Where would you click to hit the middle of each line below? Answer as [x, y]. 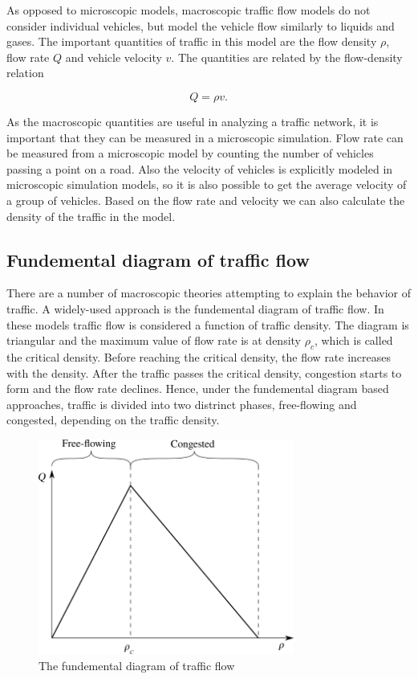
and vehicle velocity [114, 57]
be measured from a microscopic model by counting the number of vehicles [190, 153]
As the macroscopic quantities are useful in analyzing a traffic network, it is [193, 121]
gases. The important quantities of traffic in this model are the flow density [192, 41]
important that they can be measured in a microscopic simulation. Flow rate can [205, 137]
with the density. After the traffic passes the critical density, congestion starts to [204, 372]
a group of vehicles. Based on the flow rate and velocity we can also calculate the [206, 200]
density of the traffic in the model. [91, 216]
